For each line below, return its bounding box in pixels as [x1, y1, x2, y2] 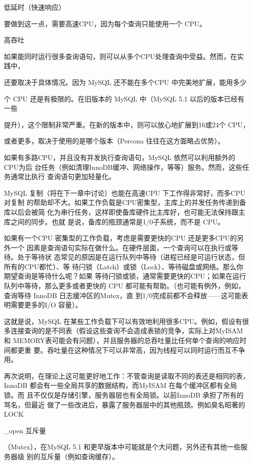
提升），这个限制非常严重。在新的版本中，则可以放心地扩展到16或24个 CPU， [4, 119, 250, 129]
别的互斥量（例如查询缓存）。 [26, 451, 119, 461]
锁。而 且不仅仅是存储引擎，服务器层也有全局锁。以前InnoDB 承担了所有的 [4, 390, 244, 400]
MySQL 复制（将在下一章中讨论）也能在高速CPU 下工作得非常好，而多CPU [4, 187, 246, 198]
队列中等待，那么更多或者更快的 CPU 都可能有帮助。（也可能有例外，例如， [4, 281, 245, 291]
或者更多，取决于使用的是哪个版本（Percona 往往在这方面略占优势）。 [4, 136, 225, 146]
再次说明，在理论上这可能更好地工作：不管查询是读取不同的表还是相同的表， [4, 370, 250, 381]
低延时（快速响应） [4, 2, 65, 12]
